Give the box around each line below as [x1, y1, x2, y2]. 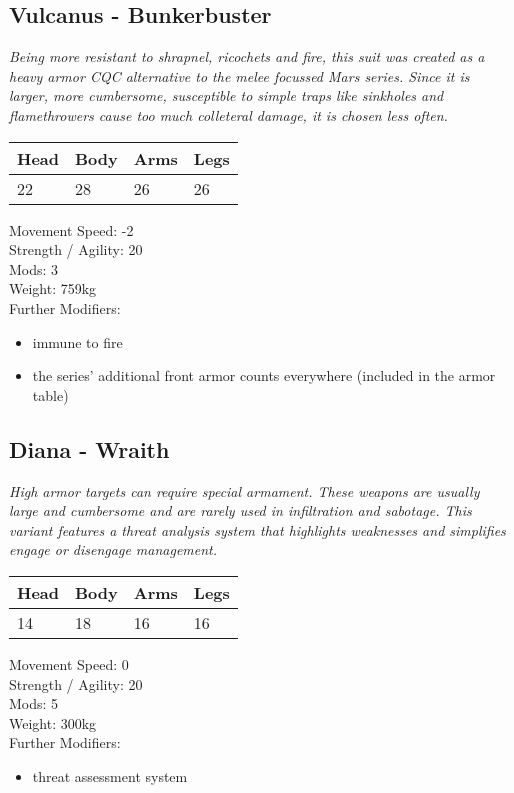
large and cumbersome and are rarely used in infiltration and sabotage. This [9, 500, 472, 521]
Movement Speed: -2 [9, 219, 134, 240]
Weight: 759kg [9, 278, 97, 299]
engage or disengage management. [9, 539, 218, 560]
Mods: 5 [9, 693, 59, 714]
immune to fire [32, 331, 123, 352]
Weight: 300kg [9, 712, 97, 733]
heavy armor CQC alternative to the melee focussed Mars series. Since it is [9, 65, 470, 86]
